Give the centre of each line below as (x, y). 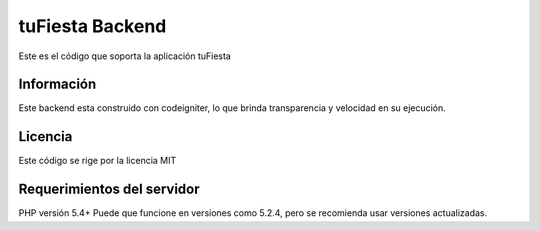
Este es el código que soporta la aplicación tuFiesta (125, 56)
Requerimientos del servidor (109, 189)
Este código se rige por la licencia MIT (97, 161)
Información (57, 84)
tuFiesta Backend (92, 26)
